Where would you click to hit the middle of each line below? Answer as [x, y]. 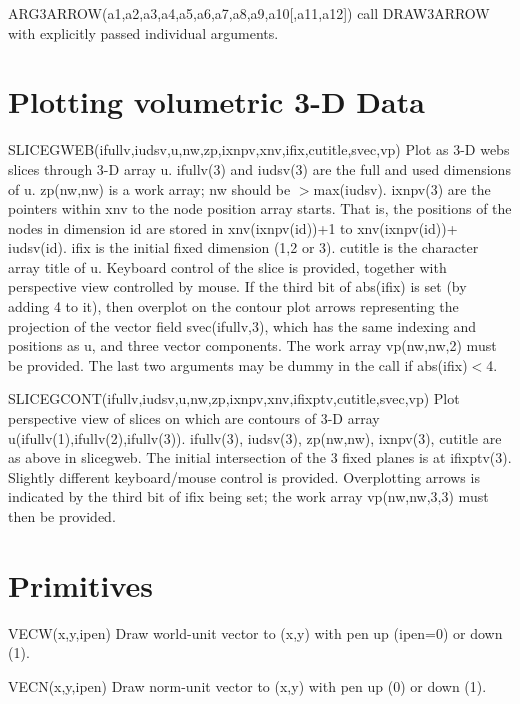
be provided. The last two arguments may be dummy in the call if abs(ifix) [238, 364]
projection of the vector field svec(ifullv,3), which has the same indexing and [242, 325]
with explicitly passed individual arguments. [143, 32]
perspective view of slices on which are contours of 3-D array [194, 418]
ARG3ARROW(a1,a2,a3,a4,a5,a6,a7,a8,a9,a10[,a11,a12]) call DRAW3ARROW [249, 13]
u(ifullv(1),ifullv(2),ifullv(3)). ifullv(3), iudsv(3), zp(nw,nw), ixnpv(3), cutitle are [255, 437]
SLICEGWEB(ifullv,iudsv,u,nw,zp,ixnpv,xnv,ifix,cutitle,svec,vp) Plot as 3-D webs [259, 149]
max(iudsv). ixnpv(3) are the [402, 188]
